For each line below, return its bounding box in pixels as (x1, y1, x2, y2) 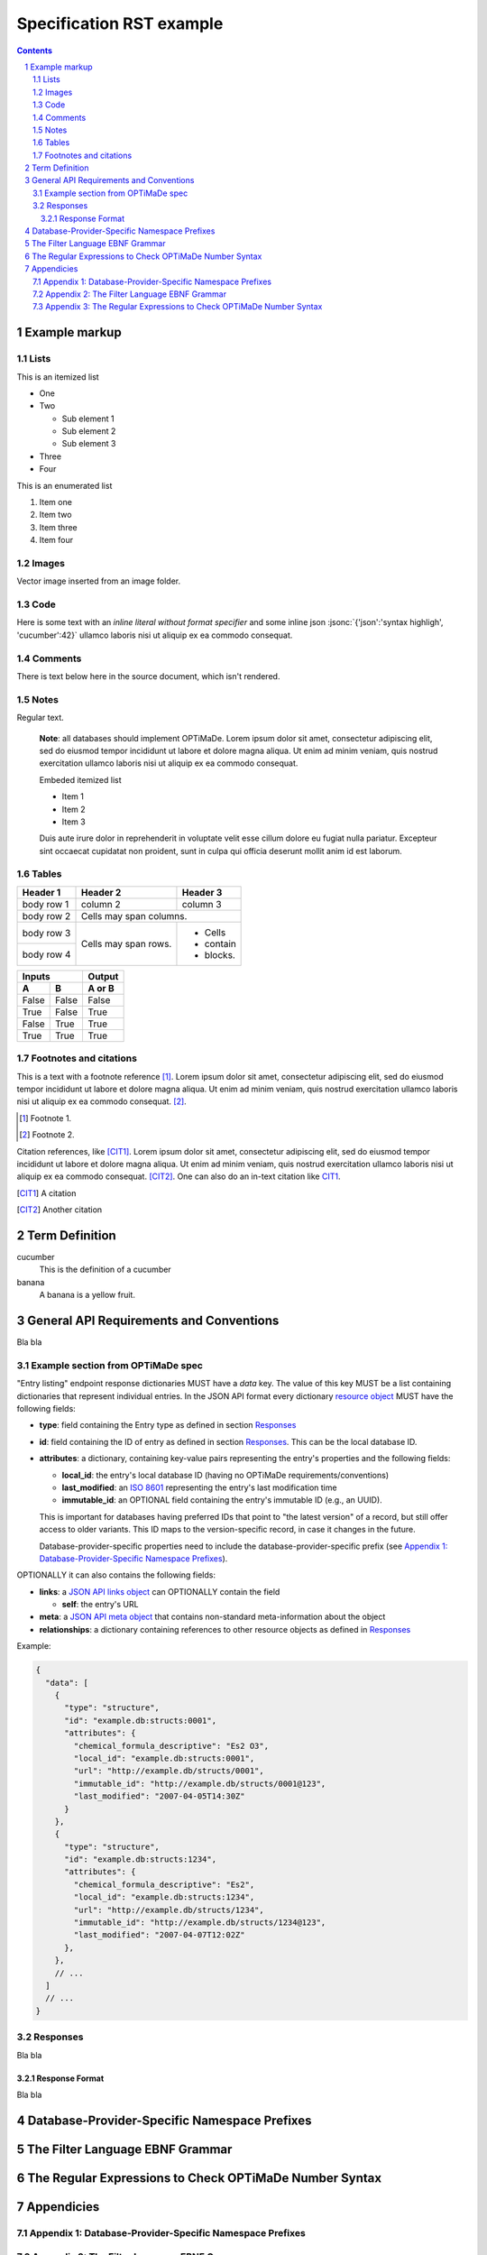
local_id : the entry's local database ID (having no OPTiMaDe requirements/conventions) (61, 1469, 390, 1480)
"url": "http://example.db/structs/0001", (73, 1766, 265, 1776)
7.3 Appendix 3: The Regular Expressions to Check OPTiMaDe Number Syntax (32, 301, 323, 312)
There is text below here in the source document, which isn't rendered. (16, 671, 280, 682)
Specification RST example (16, 14, 224, 33)
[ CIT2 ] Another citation (16, 1204, 103, 1215)
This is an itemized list (16, 371, 99, 382)
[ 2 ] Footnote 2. (19, 1129, 76, 1140)
